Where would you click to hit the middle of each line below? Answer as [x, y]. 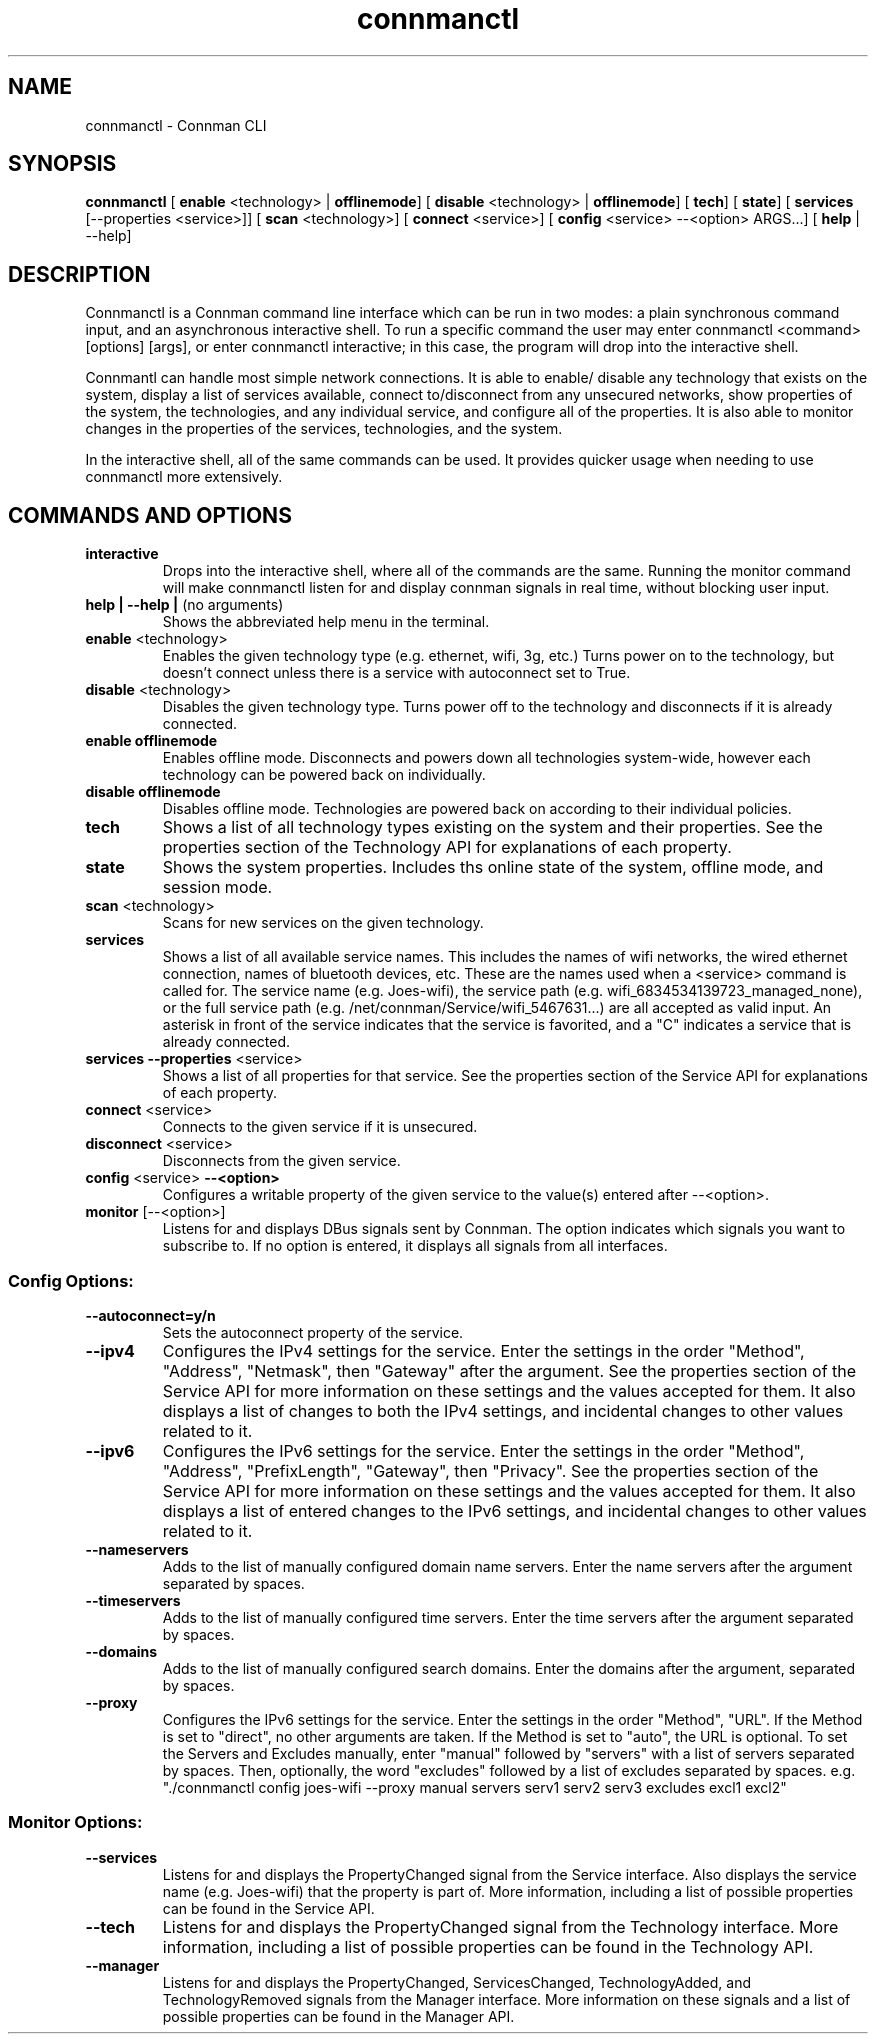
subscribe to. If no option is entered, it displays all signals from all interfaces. [415, 1246]
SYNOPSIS [62, 164]
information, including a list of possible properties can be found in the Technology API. [488, 1946]
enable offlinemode [151, 741]
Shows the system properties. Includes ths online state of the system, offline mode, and [493, 867]
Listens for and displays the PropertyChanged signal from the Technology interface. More [500, 1926]
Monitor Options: [75, 1822]
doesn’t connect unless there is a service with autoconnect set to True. [396, 673]
